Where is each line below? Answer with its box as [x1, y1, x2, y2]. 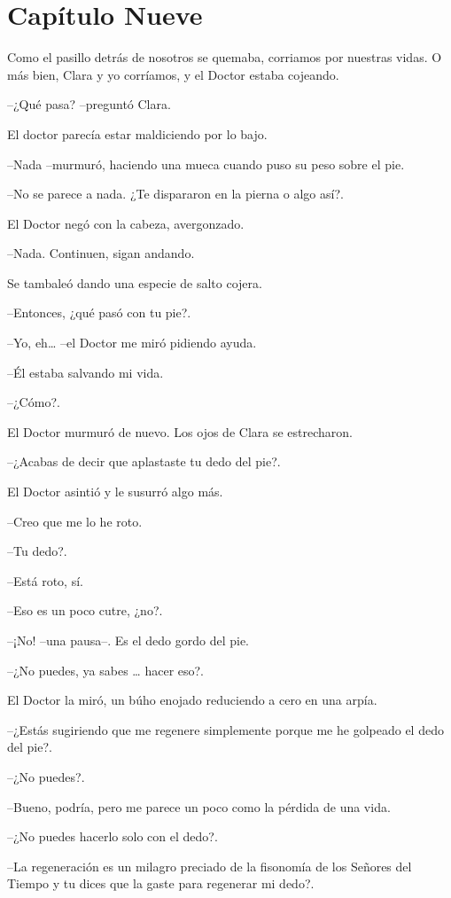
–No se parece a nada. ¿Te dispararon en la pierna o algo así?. [7, 184, 344, 203]
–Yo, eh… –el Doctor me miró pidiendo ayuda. [7, 333, 257, 352]
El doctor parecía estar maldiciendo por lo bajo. [7, 124, 268, 143]
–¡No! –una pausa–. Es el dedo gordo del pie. [7, 631, 250, 649]
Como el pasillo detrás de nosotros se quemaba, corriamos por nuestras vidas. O [7, 48, 442, 66]
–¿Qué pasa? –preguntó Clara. [7, 95, 171, 113]
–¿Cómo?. [7, 393, 60, 411]
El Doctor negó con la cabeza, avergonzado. [7, 214, 245, 232]
